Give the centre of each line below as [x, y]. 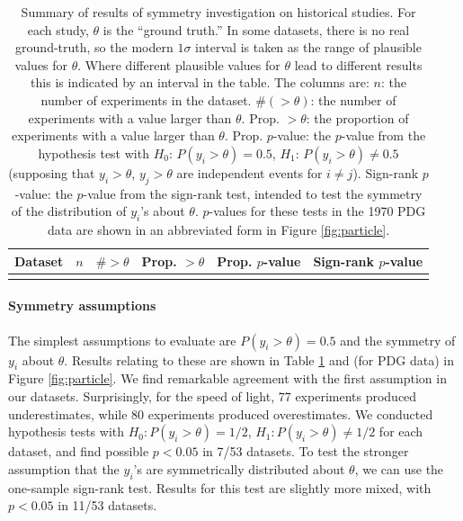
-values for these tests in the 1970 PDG [317, 211]
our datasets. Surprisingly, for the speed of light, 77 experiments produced [213, 396]
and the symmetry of [398, 340]
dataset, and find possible [79, 451]
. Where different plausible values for [179, 64]
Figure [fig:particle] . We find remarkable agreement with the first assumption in [227, 378]
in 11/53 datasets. [107, 505]
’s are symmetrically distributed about [239, 468]
